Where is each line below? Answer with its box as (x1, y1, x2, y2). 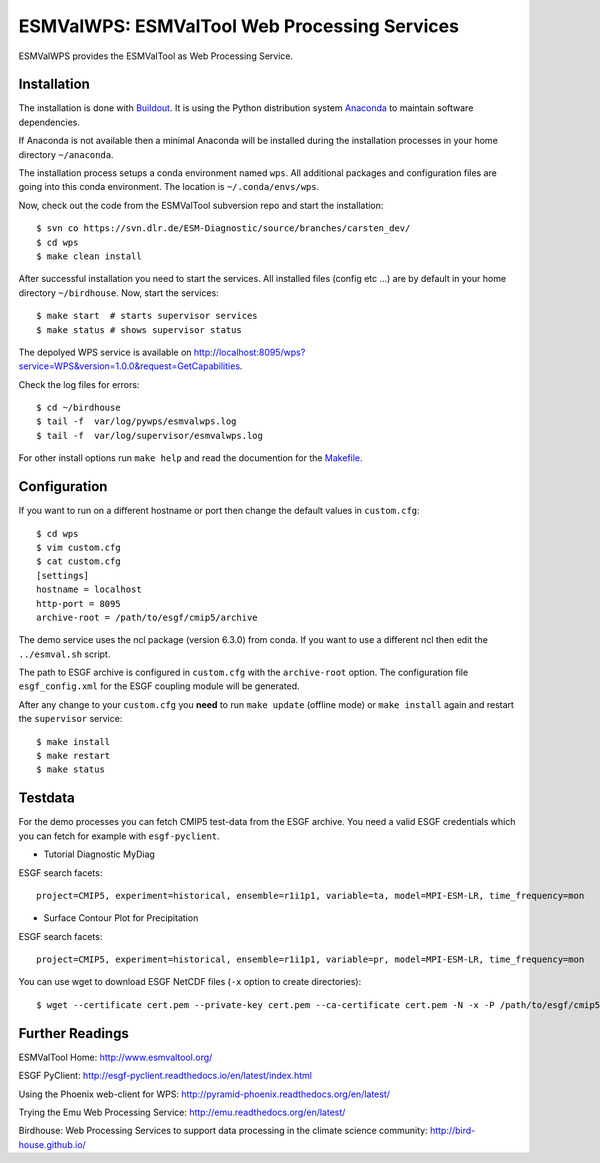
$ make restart (36, 750, 111, 762)
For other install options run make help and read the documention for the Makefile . (18, 452, 364, 464)
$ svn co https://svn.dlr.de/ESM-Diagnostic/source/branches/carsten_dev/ (36, 223, 411, 234)
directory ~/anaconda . (18, 148, 114, 160)
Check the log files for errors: (18, 378, 140, 390)
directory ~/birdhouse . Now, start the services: (18, 286, 219, 299)
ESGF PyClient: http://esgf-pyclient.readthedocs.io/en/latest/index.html (18, 1070, 312, 1082)
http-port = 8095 (36, 598, 121, 609)
